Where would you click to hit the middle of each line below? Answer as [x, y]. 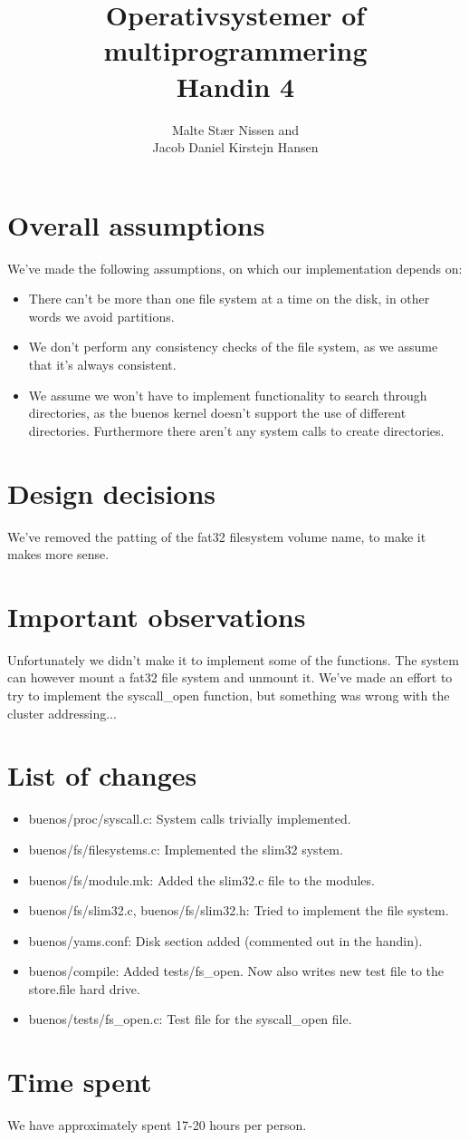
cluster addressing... [62, 713]
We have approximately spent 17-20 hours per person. [157, 1125]
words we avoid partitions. [101, 316]
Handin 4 [235, 86]
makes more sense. [58, 554]
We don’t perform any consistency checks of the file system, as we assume [233, 347]
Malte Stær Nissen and [235, 129]
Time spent [80, 1082]
